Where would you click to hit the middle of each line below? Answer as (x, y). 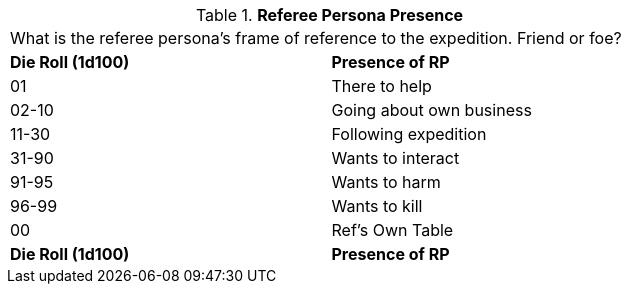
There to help (381, 86)
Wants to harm (386, 182)
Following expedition (409, 134)
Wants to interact (395, 158)
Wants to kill (377, 206)
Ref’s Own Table (392, 230)
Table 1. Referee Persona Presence (329, 15)
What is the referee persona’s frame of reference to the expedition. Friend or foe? (316, 38)
